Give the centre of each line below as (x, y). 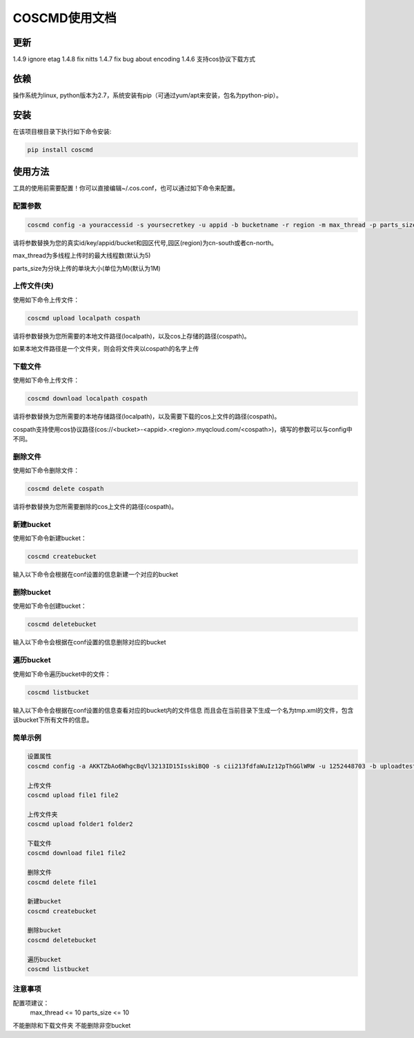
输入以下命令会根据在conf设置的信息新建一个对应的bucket (96, 575)
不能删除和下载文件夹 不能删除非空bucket (72, 1025)
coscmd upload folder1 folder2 (80, 824)
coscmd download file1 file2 (77, 853)
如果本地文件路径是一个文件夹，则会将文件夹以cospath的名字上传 (106, 349)
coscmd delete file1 (62, 882)
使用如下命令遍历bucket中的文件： (62, 674)
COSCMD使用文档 (65, 18)
